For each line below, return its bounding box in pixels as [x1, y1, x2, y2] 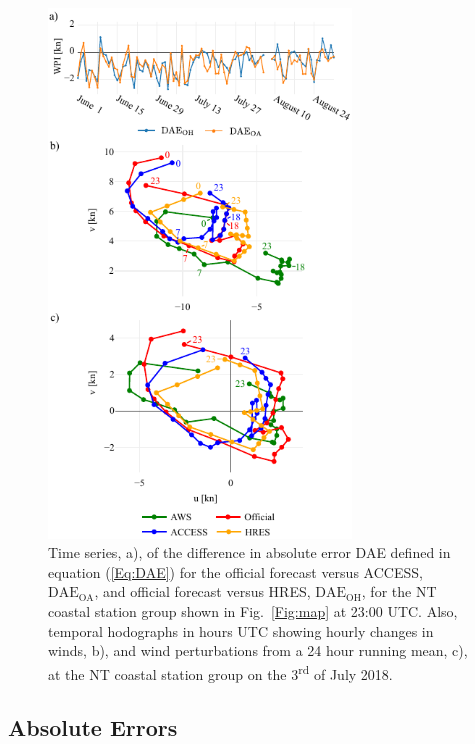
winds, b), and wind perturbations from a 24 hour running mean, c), [48, 640, 468, 661]
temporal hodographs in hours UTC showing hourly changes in [48, 620, 434, 641]
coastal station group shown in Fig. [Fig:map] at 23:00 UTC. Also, [48, 600, 458, 621]
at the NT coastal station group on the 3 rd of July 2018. [48, 660, 393, 684]
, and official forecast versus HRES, [94, 581, 311, 602]
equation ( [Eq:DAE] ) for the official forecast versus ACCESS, [48, 561, 423, 582]
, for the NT [361, 581, 437, 602]
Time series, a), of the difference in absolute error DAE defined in [48, 542, 451, 563]
